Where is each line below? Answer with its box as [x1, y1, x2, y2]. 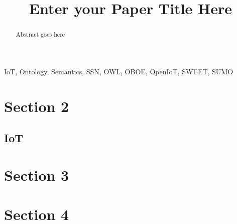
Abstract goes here [16, 30, 65, 39]
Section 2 [4, 95, 69, 116]
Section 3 [4, 164, 69, 185]
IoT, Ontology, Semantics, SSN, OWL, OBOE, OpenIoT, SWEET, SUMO [4, 66, 233, 76]
